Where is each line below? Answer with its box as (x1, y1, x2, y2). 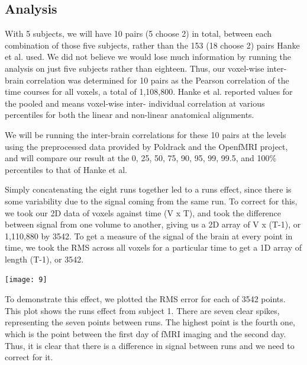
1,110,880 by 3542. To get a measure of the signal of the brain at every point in (5, 229, 293, 242)
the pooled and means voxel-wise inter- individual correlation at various (5, 97, 265, 109)
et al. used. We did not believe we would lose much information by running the (5, 50, 292, 63)
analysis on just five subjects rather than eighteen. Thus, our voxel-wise (5, 62, 264, 74)
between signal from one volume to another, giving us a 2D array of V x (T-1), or (5, 218, 301, 230)
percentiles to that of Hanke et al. (5, 163, 127, 175)
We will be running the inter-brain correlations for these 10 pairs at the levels (5, 128, 286, 140)
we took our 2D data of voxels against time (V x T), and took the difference (5, 206, 282, 219)
